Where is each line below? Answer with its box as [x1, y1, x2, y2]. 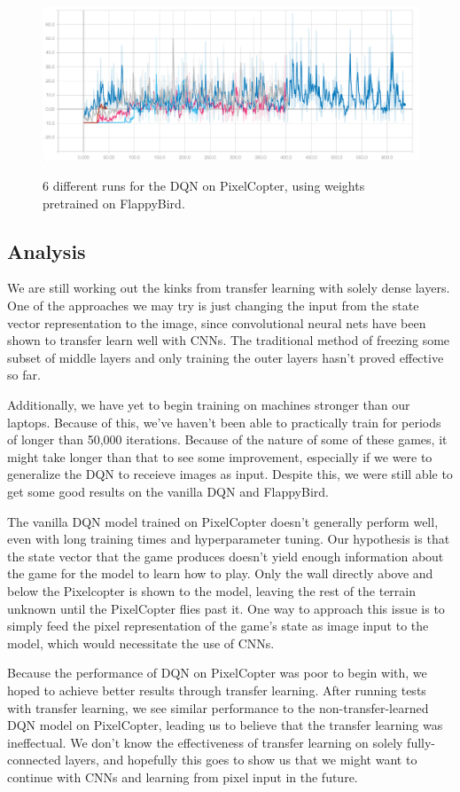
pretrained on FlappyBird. [43, 193, 185, 212]
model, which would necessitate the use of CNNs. [7, 633, 275, 652]
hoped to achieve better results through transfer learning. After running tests [7, 680, 426, 699]
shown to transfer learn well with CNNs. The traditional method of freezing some [7, 331, 450, 349]
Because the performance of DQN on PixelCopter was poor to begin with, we [7, 663, 427, 682]
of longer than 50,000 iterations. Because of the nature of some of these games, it [7, 430, 448, 449]
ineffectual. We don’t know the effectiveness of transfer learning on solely [7, 733, 403, 751]
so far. [7, 365, 41, 384]
